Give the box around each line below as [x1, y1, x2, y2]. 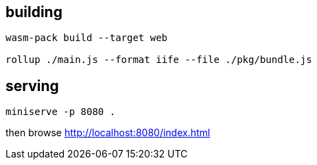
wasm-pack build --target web [5, 32, 168, 44]
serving [5, 77, 59, 94]
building [5, 3, 62, 21]
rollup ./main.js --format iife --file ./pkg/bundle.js [5, 54, 312, 66]
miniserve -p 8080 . [5, 106, 116, 118]
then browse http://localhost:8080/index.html [5, 127, 211, 139]
